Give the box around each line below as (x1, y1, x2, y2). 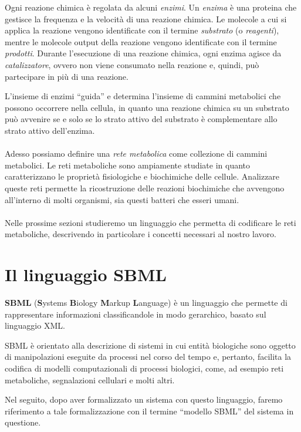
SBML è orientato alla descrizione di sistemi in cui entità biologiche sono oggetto (5, 339, 296, 351)
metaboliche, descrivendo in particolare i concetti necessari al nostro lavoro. (5, 228, 276, 240)
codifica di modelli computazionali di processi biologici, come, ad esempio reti (5, 362, 284, 374)
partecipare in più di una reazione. (5, 70, 128, 82)
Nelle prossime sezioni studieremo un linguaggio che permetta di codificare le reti (5, 216, 296, 228)
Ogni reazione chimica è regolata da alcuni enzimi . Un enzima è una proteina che (5, 1, 297, 13)
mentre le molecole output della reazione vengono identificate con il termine (5, 35, 277, 48)
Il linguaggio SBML (5, 262, 167, 286)
